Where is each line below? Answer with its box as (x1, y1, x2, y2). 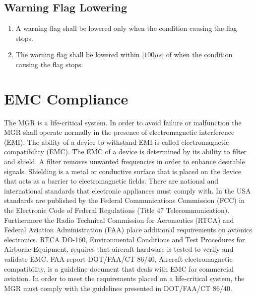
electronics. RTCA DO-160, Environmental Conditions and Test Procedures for (4, 234, 245, 244)
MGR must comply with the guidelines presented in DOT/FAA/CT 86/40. (4, 283, 232, 293)
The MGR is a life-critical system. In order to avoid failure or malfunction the (4, 117, 242, 127)
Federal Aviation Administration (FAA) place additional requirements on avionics (4, 224, 252, 235)
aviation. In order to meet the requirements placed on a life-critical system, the (4, 273, 245, 284)
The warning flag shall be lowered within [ (15, 49, 144, 60)
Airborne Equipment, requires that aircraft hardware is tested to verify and (4, 244, 234, 254)
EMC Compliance (4, 88, 128, 108)
